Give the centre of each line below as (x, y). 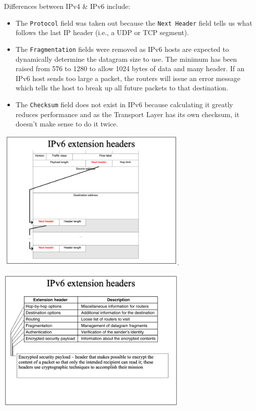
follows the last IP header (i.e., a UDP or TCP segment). (102, 32)
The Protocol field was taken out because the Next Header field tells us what (134, 22)
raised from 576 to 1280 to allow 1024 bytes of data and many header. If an (130, 68)
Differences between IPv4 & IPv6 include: (67, 6)
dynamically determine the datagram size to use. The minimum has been (126, 59)
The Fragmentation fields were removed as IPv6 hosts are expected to (122, 49)
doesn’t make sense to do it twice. (67, 124)
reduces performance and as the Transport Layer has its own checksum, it (128, 114)
